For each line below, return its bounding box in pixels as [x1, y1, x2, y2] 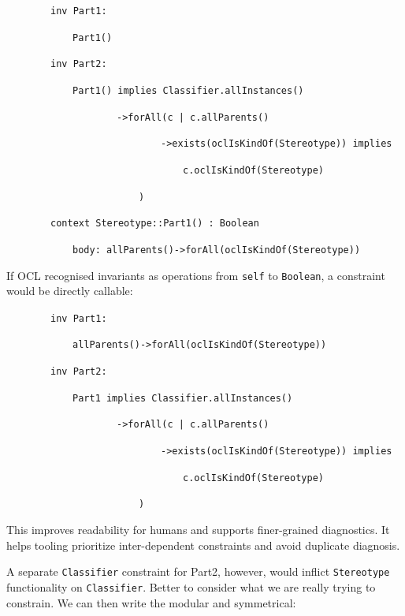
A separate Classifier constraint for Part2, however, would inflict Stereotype [6, 563, 390, 580]
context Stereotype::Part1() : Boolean [50, 218, 259, 230]
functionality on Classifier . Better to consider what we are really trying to [6, 578, 376, 595]
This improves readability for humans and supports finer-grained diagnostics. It [6, 521, 390, 538]
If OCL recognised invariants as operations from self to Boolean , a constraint [6, 267, 385, 283]
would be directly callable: [6, 282, 133, 299]
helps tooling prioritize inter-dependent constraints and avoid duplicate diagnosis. [6, 536, 400, 553]
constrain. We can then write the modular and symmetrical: [6, 594, 296, 610]
